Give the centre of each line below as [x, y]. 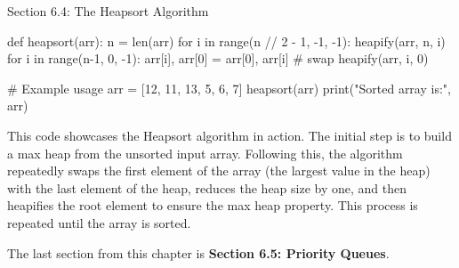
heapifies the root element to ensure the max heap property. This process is [213, 205]
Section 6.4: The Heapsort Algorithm [108, 11]
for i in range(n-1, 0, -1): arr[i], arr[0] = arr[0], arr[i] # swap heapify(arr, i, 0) [218, 58]
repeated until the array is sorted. [99, 222]
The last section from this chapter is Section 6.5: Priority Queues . [198, 252]
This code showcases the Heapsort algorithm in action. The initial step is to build [229, 135]
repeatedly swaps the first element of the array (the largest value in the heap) [219, 171]
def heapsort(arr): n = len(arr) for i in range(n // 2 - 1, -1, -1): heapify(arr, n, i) [226, 41]
